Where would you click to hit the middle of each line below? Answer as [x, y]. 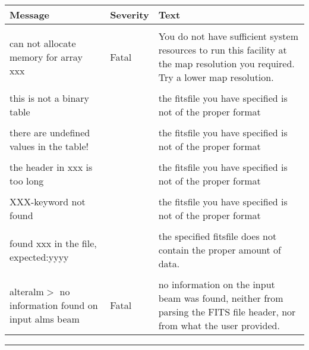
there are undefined [50, 132]
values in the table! [49, 146]
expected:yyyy [39, 257]
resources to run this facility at [223, 50]
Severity [130, 15]
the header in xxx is [51, 167]
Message [30, 15]
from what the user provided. [219, 325]
